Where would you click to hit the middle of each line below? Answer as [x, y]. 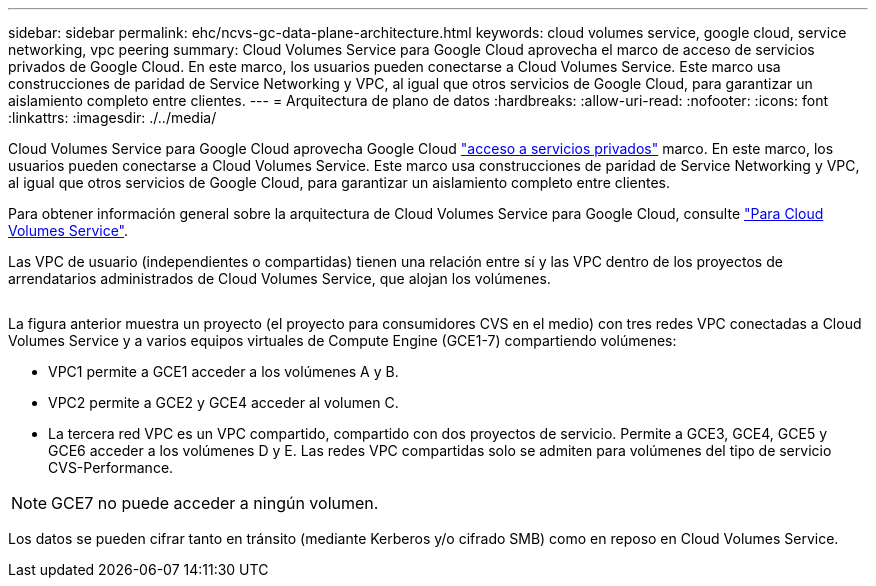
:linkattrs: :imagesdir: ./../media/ [112, 117]
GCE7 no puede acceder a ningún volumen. [215, 503]
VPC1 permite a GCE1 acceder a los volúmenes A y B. [223, 371]
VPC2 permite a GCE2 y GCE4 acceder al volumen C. [223, 402]
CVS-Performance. [111, 467]
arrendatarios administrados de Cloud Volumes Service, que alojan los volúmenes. [279, 278]
